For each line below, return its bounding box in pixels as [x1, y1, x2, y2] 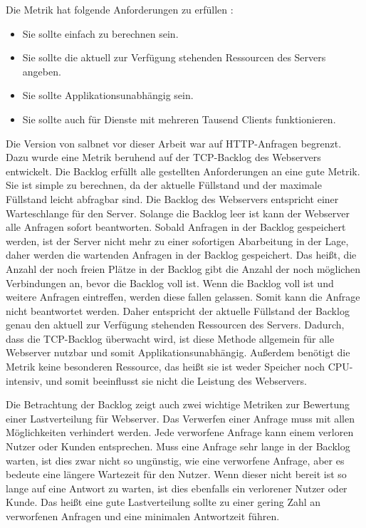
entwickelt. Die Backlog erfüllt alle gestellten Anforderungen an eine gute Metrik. [6, 163, 360, 178]
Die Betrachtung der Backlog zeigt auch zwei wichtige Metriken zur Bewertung [6, 397, 350, 412]
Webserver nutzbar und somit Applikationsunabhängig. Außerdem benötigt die [6, 345, 350, 360]
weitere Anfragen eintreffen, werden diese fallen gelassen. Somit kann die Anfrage [6, 289, 360, 304]
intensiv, [6, 373, 43, 388]
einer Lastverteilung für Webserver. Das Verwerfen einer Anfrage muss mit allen [6, 410, 355, 425]
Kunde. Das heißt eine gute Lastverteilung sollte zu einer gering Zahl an [6, 495, 321, 509]
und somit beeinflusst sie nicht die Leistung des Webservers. [46, 373, 307, 388]
